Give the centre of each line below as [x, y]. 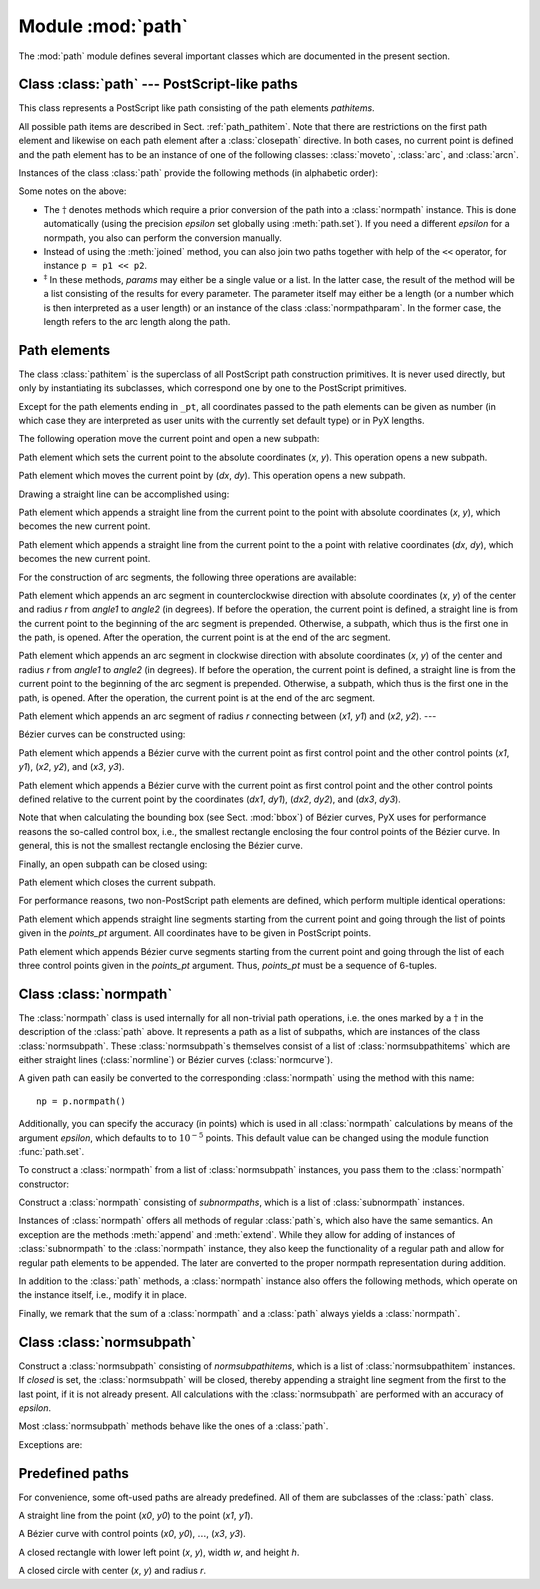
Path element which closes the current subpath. [117, 882]
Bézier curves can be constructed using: [102, 734]
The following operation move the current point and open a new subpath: [169, 439]
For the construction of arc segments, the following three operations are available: [187, 577]
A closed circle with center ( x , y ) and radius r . [112, 1571]
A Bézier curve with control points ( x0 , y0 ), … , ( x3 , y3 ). [132, 1534]
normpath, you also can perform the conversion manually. [162, 237]
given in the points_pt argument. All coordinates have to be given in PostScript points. [195, 933]
